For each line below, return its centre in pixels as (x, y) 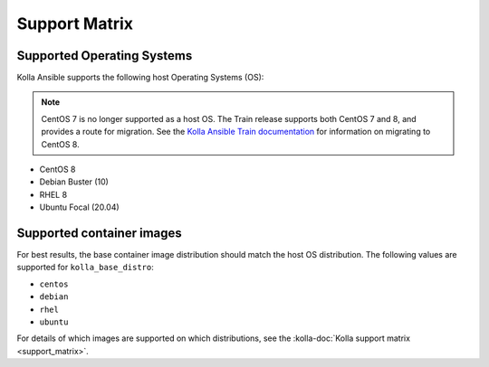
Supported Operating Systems (105, 56)
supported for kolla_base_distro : (85, 268)
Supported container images (100, 233)
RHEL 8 (53, 194)
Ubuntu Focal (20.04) (79, 207)
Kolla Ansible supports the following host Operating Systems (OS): (140, 78)
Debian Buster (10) (74, 182)
